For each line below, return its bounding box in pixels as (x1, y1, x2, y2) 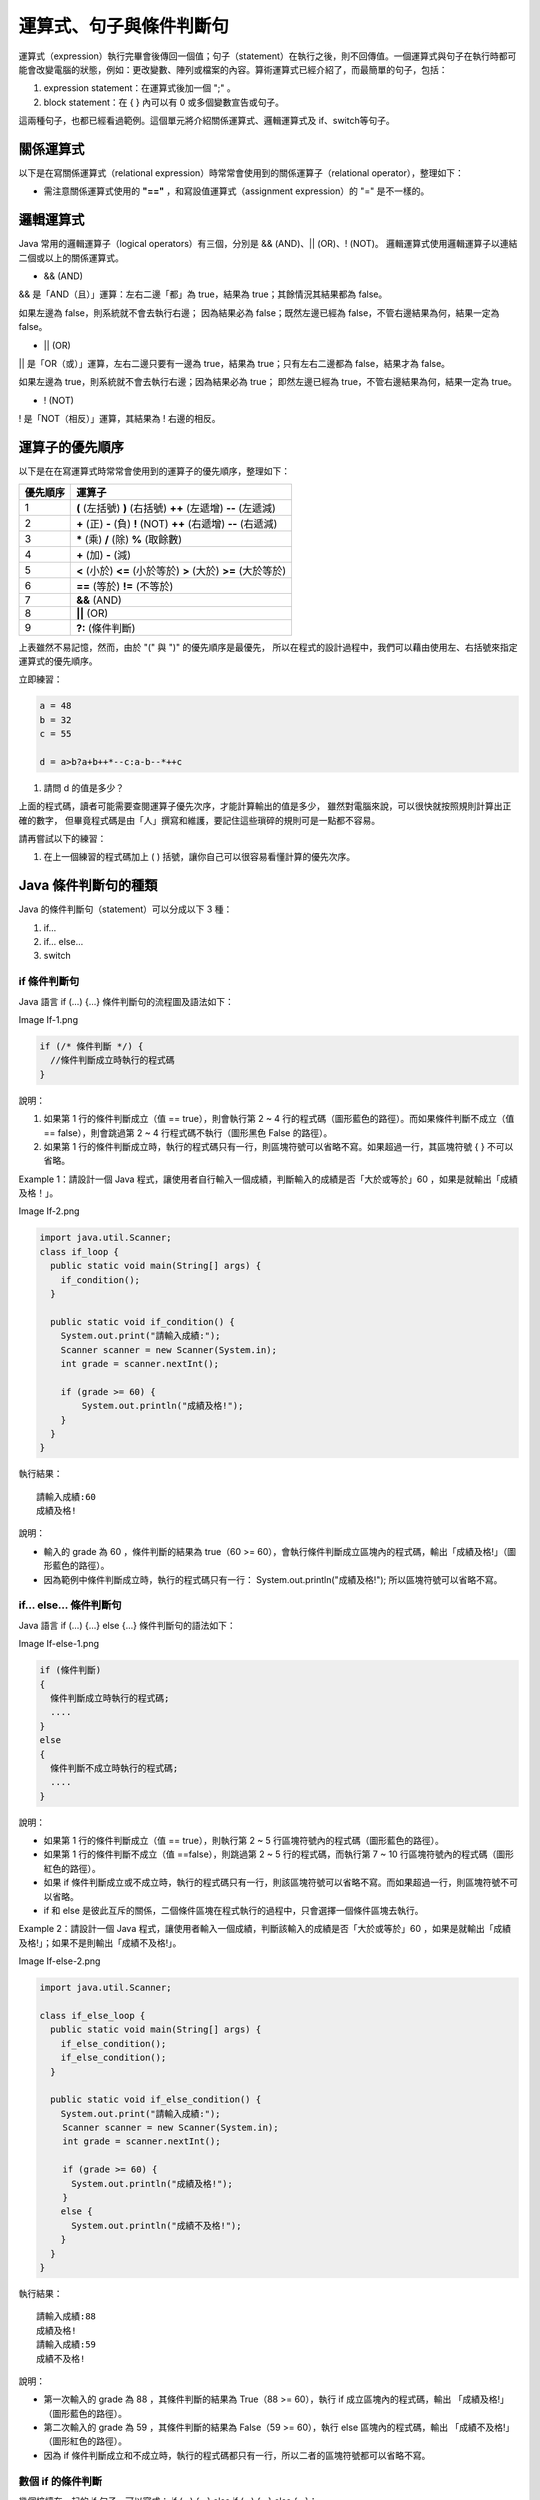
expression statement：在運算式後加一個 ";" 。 (43, 82, 236, 94)
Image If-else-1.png (18, 1638, 100, 1650)
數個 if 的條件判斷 (18, 2474, 103, 2488)
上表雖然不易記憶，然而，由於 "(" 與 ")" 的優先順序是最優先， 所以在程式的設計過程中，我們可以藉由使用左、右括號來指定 (18, 641, 518, 653)
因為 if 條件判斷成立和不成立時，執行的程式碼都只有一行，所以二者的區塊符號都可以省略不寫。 (43, 2449, 431, 2461)
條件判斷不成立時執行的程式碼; (50, 1762, 179, 1774)
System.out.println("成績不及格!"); (71, 2220, 242, 2231)
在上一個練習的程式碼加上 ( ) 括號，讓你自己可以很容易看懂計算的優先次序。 (43, 851, 356, 863)
